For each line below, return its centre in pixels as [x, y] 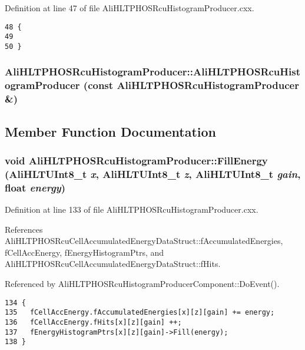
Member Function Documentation [111, 131]
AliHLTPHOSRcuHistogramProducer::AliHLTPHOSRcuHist [153, 72]
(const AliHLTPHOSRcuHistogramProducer [191, 85]
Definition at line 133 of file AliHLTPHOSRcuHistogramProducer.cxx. [132, 209]
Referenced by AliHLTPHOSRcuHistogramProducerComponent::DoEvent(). [142, 284]
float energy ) [35, 187]
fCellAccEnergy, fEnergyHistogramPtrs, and [84, 252]
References [24, 229]
